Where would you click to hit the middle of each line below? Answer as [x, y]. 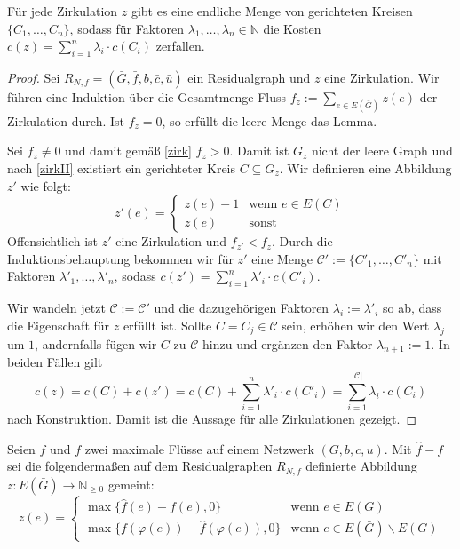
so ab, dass [412, 308]
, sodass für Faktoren [127, 28]
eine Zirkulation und [171, 241]
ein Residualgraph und [249, 77]
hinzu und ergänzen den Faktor [288, 343]
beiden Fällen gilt [55, 362]
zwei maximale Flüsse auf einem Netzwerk [199, 448]
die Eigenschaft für [59, 325]
